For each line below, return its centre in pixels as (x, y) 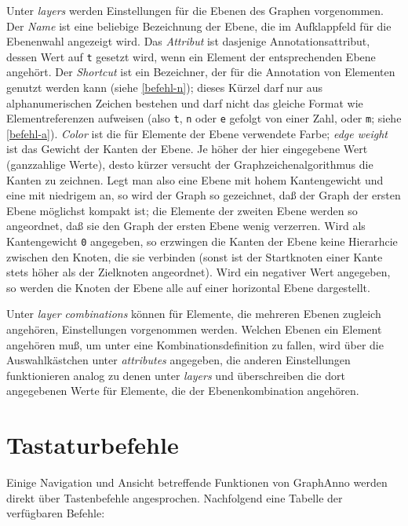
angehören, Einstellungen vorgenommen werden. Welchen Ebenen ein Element (194, 329)
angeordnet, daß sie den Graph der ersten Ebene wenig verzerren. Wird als (186, 226)
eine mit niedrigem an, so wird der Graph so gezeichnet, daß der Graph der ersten (204, 195)
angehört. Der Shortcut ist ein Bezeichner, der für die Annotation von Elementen (201, 72)
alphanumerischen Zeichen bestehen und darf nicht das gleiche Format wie (185, 102)
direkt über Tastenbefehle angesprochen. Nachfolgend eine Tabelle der (175, 497)
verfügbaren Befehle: (56, 513)
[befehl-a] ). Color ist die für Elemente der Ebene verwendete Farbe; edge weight (197, 133)
